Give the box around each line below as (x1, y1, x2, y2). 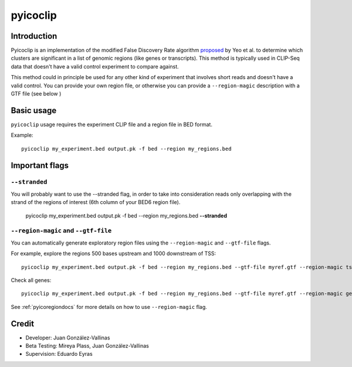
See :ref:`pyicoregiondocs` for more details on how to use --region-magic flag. (11, 303, 208, 310)
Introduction (11, 31, 57, 41)
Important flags (11, 160, 69, 170)
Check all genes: (11, 276, 52, 284)
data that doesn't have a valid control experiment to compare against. (11, 63, 179, 70)
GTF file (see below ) (11, 90, 62, 97)
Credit (11, 318, 35, 328)
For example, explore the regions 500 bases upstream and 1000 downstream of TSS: (11, 250, 216, 257)
